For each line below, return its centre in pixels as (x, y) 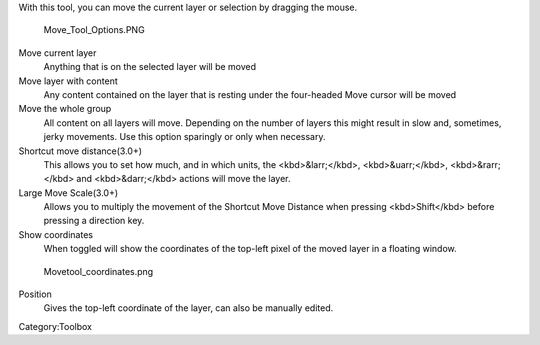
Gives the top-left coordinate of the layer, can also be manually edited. (188, 308)
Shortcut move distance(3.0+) (80, 151)
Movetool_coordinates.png (98, 271)
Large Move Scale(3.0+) (68, 192)
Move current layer (57, 52)
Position (35, 294)
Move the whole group (65, 109)
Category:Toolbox (55, 326)
